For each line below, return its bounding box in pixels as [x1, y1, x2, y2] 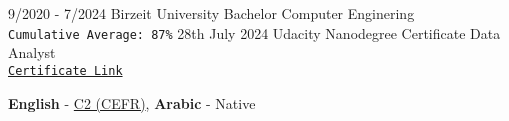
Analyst [8, 42, 56, 63]
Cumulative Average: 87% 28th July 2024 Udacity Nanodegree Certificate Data [8, 22, 501, 43]
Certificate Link [8, 63, 123, 78]
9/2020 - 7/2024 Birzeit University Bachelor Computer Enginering [8, 3, 415, 23]
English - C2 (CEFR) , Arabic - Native [8, 92, 256, 113]
